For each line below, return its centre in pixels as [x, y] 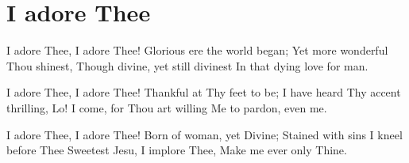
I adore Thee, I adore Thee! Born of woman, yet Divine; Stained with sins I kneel [204, 134]
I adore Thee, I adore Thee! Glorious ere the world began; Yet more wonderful [197, 50]
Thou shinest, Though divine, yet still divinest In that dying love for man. [187, 65]
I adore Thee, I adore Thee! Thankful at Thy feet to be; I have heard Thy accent [204, 92]
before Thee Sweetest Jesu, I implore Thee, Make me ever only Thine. [177, 150]
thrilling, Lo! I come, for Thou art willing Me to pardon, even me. [167, 107]
